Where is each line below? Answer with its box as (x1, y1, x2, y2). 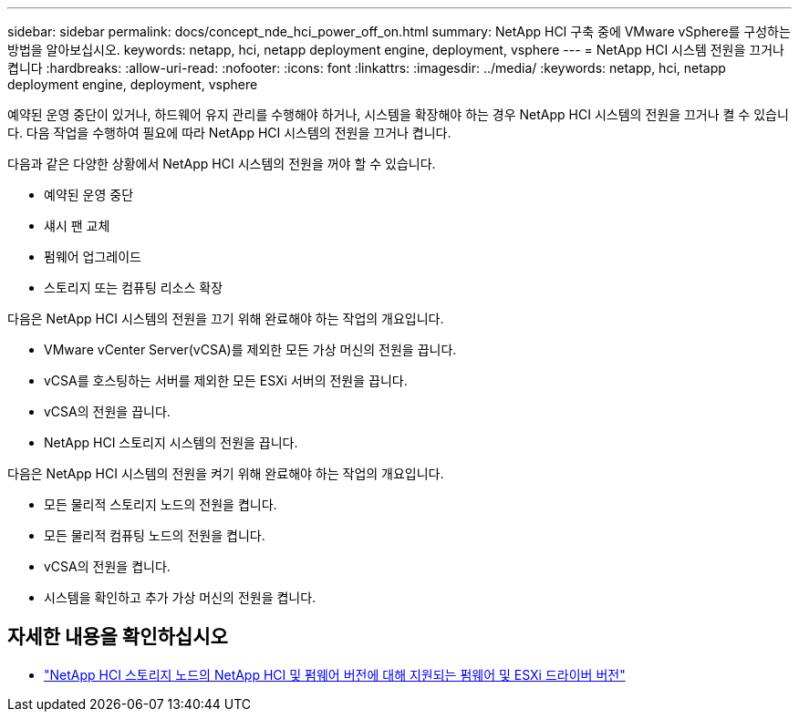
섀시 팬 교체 (44, 218, 110, 233)
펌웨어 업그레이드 (44, 249, 141, 264)
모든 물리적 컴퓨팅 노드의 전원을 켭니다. (44, 528, 265, 543)
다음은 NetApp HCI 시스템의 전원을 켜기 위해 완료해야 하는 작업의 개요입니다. (7, 466, 444, 481)
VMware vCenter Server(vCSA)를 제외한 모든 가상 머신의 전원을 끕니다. (44, 342, 457, 357)
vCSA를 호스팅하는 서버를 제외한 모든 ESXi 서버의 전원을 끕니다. (44, 373, 408, 388)
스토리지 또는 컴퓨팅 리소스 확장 (44, 280, 223, 295)
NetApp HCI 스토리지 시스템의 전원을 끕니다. (44, 435, 298, 450)
